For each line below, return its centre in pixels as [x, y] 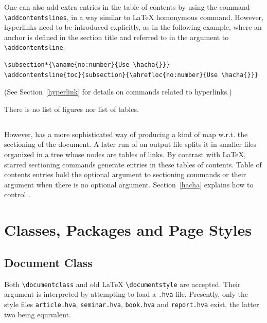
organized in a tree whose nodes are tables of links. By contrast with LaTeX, [125, 154]
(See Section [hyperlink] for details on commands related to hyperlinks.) [118, 92]
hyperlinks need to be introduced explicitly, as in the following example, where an [133, 27]
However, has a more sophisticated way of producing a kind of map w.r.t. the [126, 134]
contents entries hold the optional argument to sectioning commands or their [125, 174]
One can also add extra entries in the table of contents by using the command [127, 7]
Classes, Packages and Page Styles [128, 230]
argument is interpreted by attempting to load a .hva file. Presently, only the [126, 294]
